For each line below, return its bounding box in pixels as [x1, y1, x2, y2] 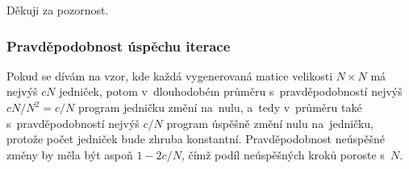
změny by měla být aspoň [6, 146, 133, 163]
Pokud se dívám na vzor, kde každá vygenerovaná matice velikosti [6, 67, 333, 84]
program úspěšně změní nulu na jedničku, [166, 114, 374, 131]
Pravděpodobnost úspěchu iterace [6, 35, 231, 56]
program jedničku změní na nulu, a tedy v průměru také [77, 99, 362, 115]
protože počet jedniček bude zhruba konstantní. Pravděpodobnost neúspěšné [6, 130, 385, 147]
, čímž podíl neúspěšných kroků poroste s [181, 146, 385, 163]
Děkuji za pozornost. [6, 2, 109, 18]
